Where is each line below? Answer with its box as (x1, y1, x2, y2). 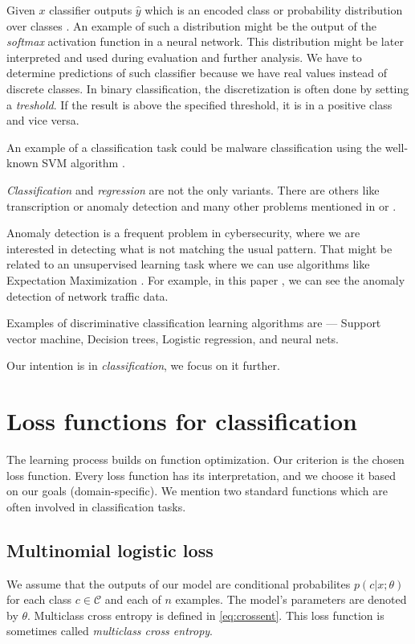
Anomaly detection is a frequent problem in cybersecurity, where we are (6, 224, 360, 241)
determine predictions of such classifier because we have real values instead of (6, 64, 387, 81)
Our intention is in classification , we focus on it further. (6, 357, 280, 374)
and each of (104, 591, 161, 608)
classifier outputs (49, 2, 132, 18)
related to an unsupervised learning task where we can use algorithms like (6, 256, 370, 273)
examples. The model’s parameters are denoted (175, 591, 407, 608)
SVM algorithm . (42, 154, 125, 171)
